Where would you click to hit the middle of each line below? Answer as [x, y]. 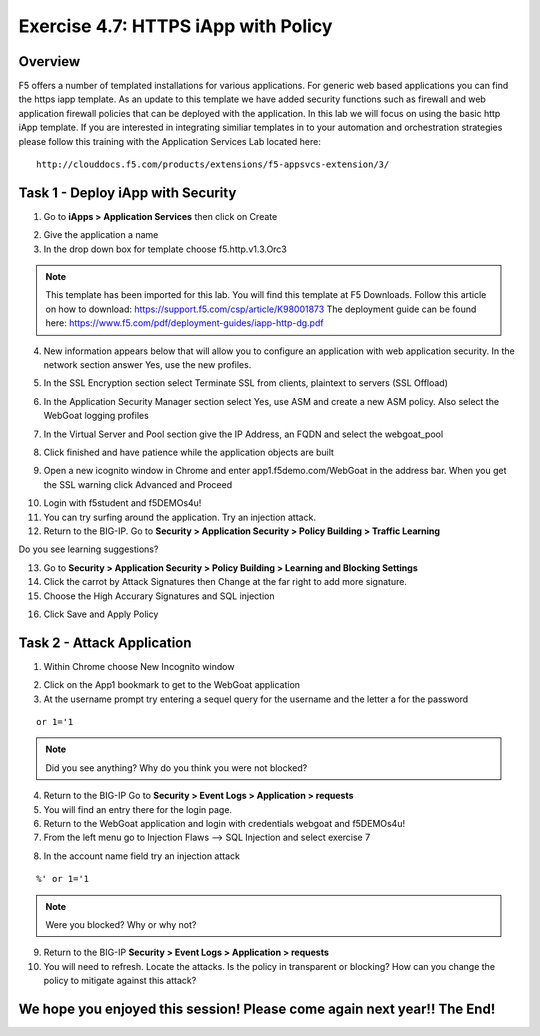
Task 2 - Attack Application [105, 642]
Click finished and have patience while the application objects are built [189, 452]
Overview [49, 61]
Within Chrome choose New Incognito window [139, 666]
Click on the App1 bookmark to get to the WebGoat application [171, 685]
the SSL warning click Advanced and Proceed [138, 484]
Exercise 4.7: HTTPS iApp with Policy [175, 26]
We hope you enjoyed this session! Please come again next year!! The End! [257, 1008]
